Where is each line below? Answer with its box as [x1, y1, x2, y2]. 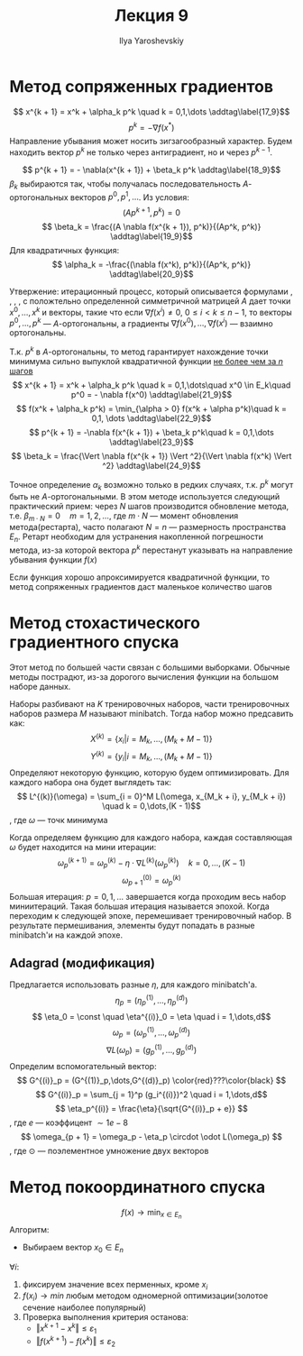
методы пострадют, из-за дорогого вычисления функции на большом [9, 671, 280, 682]
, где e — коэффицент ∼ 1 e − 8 [9, 1117, 129, 1128]
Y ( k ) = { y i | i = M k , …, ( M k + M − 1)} [89, 749, 214, 764]
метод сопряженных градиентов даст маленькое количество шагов [9, 581, 272, 591]
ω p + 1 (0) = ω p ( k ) [121, 874, 182, 888]
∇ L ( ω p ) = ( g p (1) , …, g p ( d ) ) [106, 1043, 197, 1058]
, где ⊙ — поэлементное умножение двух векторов [9, 1145, 209, 1156]
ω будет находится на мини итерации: [9, 841, 157, 852]
